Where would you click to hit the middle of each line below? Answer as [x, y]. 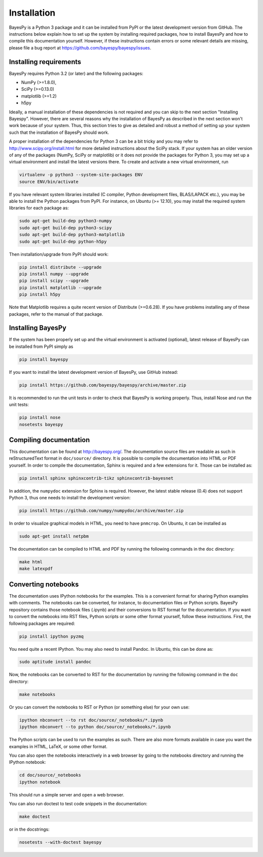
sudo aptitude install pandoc [55, 662]
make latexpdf [36, 569]
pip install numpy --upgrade [54, 274]
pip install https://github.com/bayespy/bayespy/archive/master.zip [103, 385]
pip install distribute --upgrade [60, 267]
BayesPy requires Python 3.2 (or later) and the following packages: [76, 73]
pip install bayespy [44, 359]
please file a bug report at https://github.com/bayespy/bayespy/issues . [80, 48]
